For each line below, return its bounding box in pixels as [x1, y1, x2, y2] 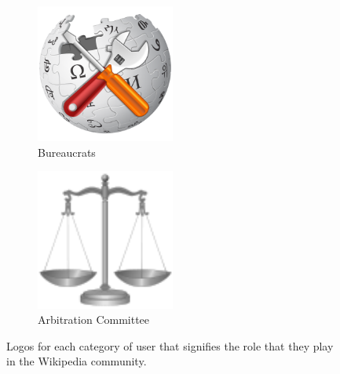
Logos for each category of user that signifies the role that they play [6, 337, 334, 354]
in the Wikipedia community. [6, 353, 147, 369]
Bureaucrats [38, 143, 96, 160]
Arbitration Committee [38, 311, 150, 328]
